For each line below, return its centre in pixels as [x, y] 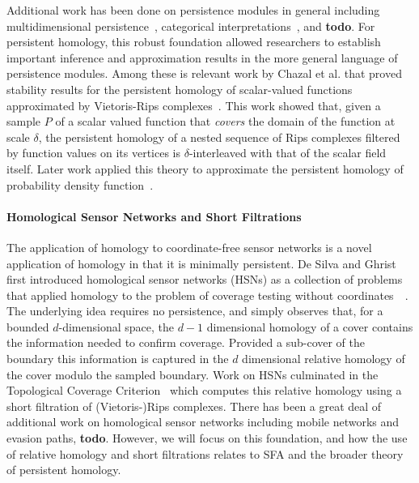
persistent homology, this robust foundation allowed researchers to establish [194, 42]
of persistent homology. [64, 470]
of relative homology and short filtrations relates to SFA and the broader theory [205, 453]
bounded [28, 326]
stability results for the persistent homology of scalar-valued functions [180, 89]
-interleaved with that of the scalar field [288, 153]
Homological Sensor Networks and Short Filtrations [154, 216]
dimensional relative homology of [324, 359]
